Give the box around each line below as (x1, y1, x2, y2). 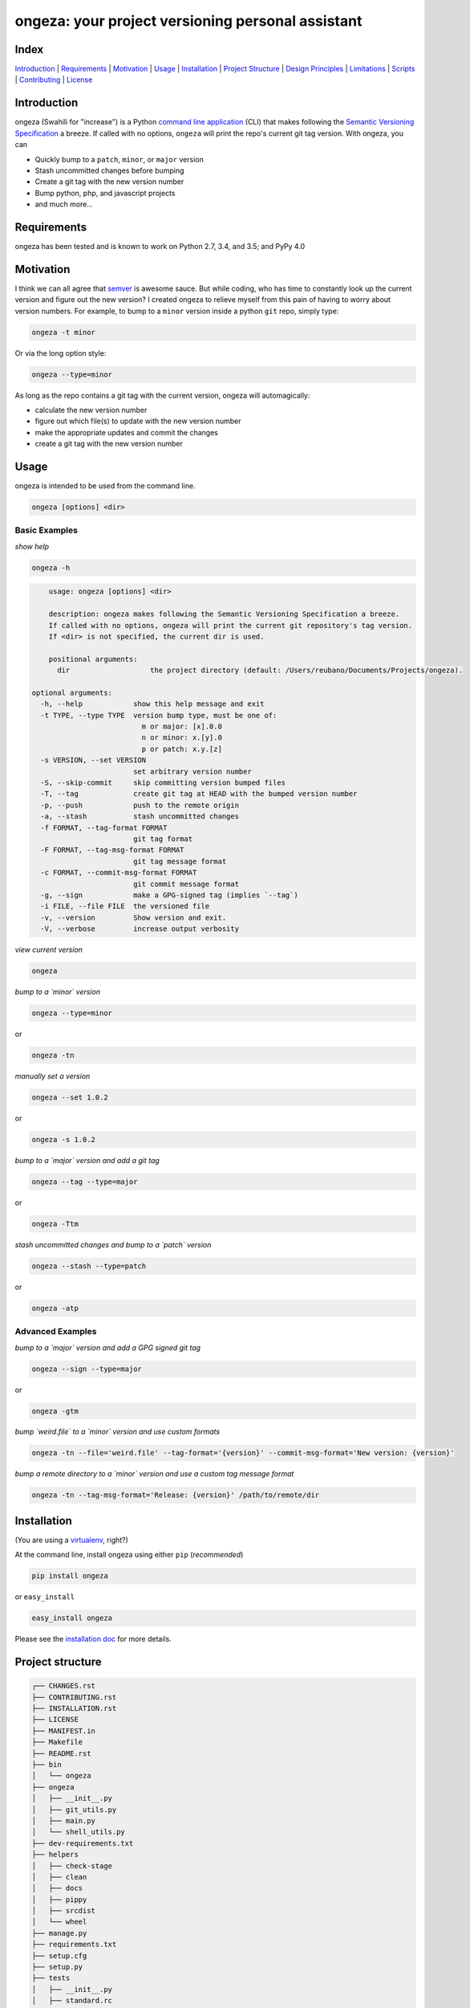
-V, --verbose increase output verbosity (40, 924, 240, 933)
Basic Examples (14, 524, 78, 536)
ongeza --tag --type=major (31, 1177, 138, 1186)
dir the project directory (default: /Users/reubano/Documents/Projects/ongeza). (57, 666, 464, 675)
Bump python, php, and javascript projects (34, 188, 176, 198)
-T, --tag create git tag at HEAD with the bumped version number (40, 790, 358, 798)
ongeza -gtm (31, 1406, 79, 1415)
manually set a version (14, 1071, 91, 1080)
